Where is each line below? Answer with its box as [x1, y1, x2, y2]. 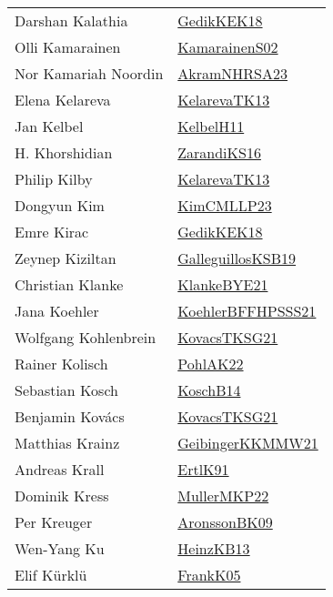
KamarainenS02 [177, 36, 278, 57]
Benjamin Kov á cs [15, 406, 125, 427]
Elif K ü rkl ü [15, 564, 87, 585]
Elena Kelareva [15, 89, 111, 110]
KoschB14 [177, 379, 241, 400]
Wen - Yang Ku [15, 538, 105, 559]
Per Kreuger [15, 511, 93, 532]
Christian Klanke [15, 274, 124, 295]
